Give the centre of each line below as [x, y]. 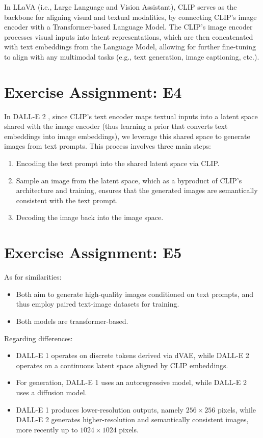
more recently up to [47, 429]
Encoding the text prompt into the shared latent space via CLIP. [118, 163]
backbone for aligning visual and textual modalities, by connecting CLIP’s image [130, 17]
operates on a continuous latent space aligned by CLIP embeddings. [122, 365]
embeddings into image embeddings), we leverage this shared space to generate [127, 136]
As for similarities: [33, 277]
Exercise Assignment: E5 [93, 252]
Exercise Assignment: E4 [93, 91]
